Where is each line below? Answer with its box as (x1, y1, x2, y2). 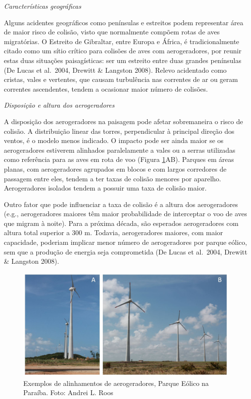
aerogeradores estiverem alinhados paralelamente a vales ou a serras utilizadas (4, 144, 235, 155)
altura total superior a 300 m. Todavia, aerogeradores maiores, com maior (4, 227, 223, 238)
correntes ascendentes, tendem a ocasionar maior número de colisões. (4, 83, 208, 94)
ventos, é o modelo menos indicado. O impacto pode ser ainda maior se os (4, 135, 224, 145)
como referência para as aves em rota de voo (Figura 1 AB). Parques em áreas (4, 154, 234, 164)
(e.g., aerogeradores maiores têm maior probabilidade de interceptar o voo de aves (4, 208, 247, 219)
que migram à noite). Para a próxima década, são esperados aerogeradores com (4, 218, 239, 228)
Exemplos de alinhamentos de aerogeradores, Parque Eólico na (23, 378, 209, 388)
